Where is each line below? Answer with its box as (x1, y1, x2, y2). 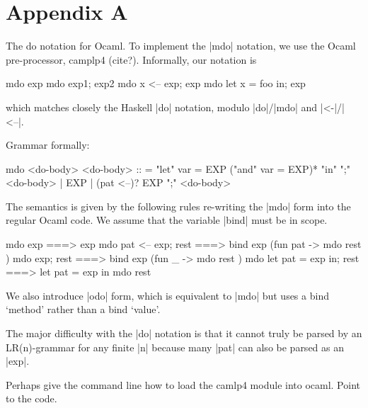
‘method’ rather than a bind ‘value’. (6, 302, 161, 317)
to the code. (6, 391, 57, 406)
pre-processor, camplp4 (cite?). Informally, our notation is (6, 52, 257, 67)
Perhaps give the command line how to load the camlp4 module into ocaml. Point (6, 377, 360, 392)
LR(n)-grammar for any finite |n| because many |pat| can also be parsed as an (6, 339, 345, 354)
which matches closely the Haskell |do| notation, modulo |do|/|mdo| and (6, 99, 318, 114)
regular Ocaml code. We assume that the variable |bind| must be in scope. (6, 212, 328, 227)
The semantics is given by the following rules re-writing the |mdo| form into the (6, 198, 351, 213)
